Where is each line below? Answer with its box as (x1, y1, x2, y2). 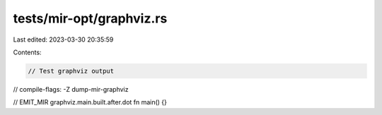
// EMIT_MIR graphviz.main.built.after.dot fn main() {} (13, 98, 168, 107)
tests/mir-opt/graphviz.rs (13, 11, 168, 26)
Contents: (13, 48, 42, 56)
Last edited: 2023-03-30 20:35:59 (13, 35, 114, 44)
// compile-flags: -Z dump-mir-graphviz (13, 85, 129, 93)
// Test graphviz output (28, 67, 115, 75)
